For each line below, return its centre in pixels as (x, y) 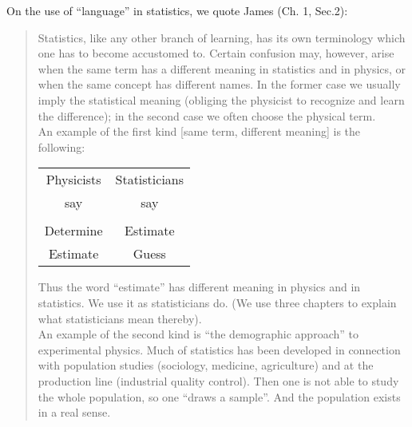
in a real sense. (74, 412)
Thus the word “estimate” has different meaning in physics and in (199, 287)
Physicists (73, 180)
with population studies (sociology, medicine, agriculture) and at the (206, 365)
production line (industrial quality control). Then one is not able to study (218, 380)
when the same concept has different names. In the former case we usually (219, 84)
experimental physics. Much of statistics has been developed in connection (219, 349)
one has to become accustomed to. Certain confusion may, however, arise (216, 53)
